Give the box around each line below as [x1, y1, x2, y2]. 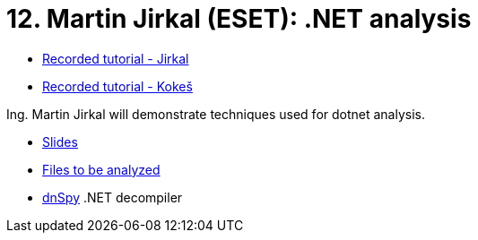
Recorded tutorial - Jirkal [42, 50, 189, 66]
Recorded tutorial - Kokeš [42, 78, 193, 94]
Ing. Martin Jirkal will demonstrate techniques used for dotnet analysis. [6, 106, 426, 122]
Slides [42, 133, 78, 150]
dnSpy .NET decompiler [42, 189, 183, 205]
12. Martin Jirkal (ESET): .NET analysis [6, 4, 472, 34]
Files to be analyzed [42, 161, 161, 177]
